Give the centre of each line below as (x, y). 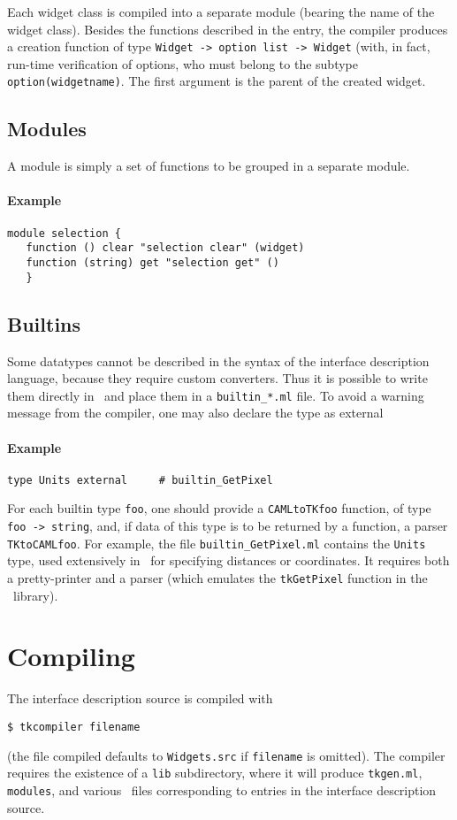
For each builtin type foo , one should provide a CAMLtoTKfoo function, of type (219, 508)
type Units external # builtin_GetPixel (140, 480)
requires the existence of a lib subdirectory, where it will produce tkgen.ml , (215, 773)
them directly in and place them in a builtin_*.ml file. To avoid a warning (216, 395)
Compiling (71, 656)
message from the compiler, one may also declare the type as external (195, 413)
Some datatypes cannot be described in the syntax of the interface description (218, 360)
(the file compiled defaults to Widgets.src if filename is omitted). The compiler (226, 755)
